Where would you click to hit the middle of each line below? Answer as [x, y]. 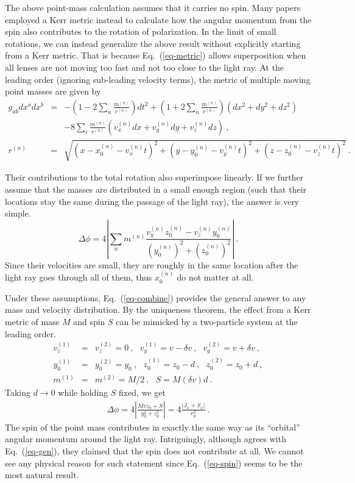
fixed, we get [142, 392]
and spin [89, 321]
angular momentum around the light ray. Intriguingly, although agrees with [146, 439]
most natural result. [42, 475]
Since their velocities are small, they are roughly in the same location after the [152, 264]
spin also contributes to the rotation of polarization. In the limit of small [141, 31]
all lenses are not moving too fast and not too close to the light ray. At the [145, 67]
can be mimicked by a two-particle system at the [207, 321]
